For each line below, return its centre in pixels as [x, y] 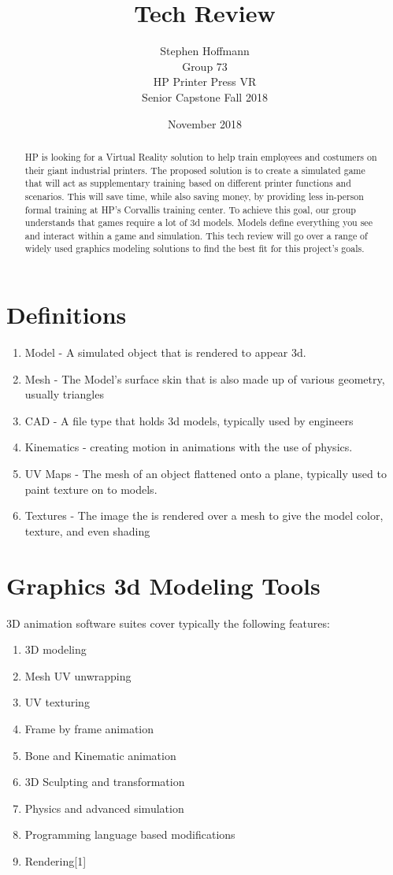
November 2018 [205, 123]
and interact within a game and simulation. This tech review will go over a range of [196, 235]
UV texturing [57, 702]
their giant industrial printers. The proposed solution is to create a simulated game [195, 170]
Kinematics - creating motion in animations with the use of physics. [189, 447]
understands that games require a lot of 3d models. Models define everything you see [198, 222]
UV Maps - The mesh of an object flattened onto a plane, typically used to [206, 474]
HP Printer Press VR [205, 82]
